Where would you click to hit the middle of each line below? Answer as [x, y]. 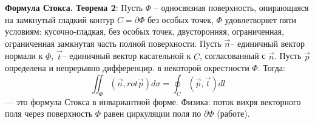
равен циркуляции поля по [152, 113]
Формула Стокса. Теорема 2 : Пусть [74, 7]
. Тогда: [271, 68]
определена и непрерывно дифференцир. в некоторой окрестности [127, 68]
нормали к [24, 56]
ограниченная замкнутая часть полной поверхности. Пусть [113, 43]
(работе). [233, 113]
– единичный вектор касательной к [127, 56]
